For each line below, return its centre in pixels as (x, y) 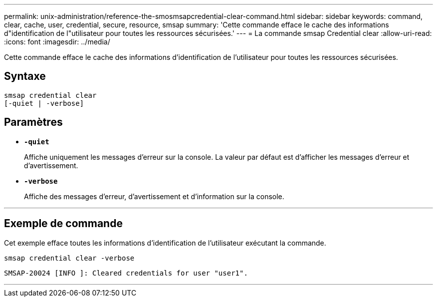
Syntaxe (25, 76)
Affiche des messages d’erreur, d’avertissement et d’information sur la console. (154, 196)
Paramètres (33, 122)
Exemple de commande (63, 224)
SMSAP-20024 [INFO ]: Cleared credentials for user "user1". (126, 273)
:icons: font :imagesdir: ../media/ (57, 42)
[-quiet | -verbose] (44, 103)
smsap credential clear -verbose (69, 258)
